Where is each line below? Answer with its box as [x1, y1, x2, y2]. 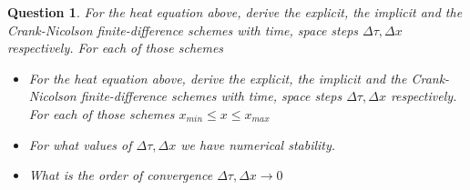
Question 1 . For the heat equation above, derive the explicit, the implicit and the [7, 3, 463, 21]
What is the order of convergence [28, 165, 213, 185]
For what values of [28, 135, 132, 154]
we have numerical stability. [180, 135, 336, 154]
